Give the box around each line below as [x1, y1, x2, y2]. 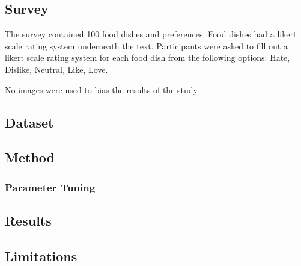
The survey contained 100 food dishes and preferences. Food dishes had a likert [5, 28, 297, 40]
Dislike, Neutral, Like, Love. [5, 63, 108, 75]
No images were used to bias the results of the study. [5, 83, 199, 96]
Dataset [5, 113, 54, 131]
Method [5, 148, 55, 167]
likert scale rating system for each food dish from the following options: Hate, [5, 51, 290, 64]
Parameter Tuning [5, 179, 96, 194]
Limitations [5, 246, 78, 265]
